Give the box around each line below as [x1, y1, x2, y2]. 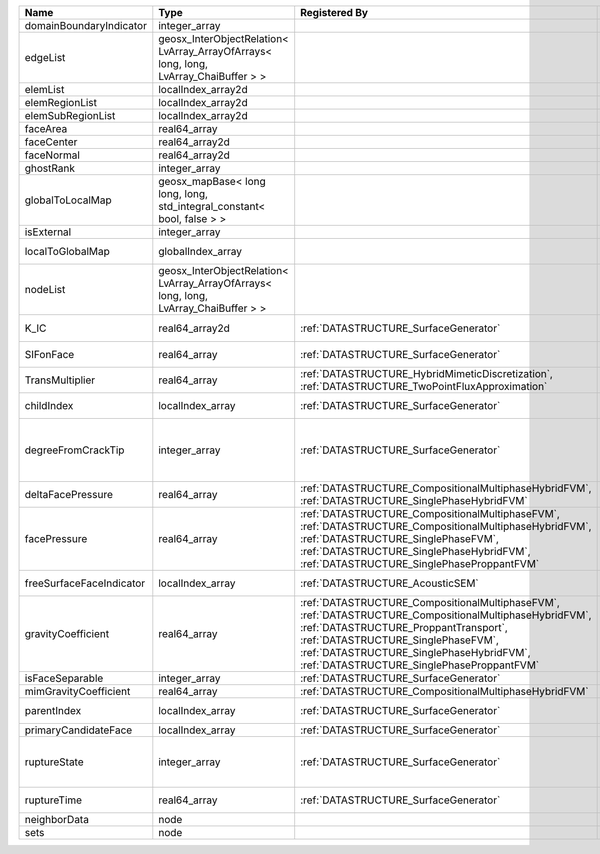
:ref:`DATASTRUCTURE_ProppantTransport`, [300, 621, 509, 635]
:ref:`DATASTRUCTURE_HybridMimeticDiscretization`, [300, 367, 554, 381]
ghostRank [24, 161, 75, 175]
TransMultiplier [24, 373, 96, 387]
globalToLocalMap [24, 193, 112, 207]
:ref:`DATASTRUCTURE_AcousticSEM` [300, 576, 479, 590]
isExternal [24, 225, 72, 239]
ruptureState [24, 755, 84, 769]
